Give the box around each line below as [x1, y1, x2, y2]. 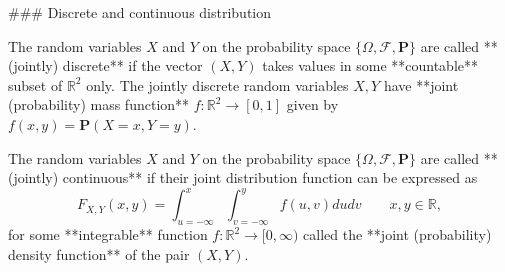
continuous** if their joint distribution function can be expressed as [62, 167, 478, 188]
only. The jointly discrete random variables [86, 74, 349, 95]
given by [286, 94, 339, 115]
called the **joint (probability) [303, 224, 492, 245]
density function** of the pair [8, 243, 190, 264]
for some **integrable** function [8, 224, 208, 245]
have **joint [383, 74, 459, 95]
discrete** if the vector [62, 55, 203, 76]
